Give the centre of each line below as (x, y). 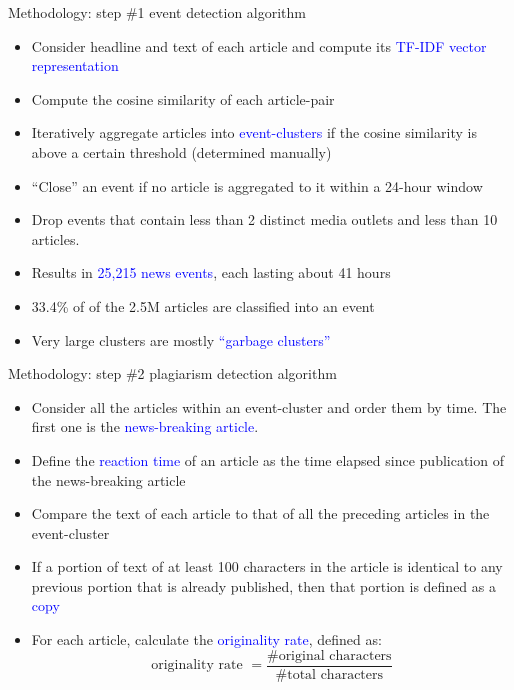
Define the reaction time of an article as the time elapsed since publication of (267, 459)
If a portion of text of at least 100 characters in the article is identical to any (267, 566)
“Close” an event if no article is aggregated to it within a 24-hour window (257, 185)
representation (75, 65)
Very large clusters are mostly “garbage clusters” (181, 339)
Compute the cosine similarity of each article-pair (183, 98)
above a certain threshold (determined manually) (181, 151)
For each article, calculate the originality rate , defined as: (206, 639)
